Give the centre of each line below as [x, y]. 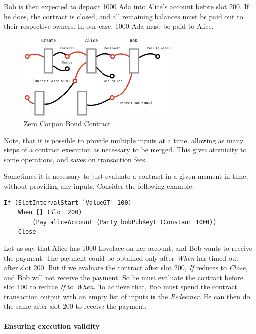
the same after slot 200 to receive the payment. [75, 306]
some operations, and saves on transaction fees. [76, 159]
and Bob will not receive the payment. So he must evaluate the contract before [124, 277]
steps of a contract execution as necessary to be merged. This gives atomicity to [125, 150]
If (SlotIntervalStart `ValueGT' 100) [68, 203]
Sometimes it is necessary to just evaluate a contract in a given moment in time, [126, 176]
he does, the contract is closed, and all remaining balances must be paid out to [124, 16]
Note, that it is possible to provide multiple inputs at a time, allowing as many [124, 140]
